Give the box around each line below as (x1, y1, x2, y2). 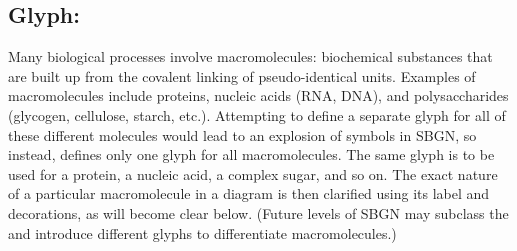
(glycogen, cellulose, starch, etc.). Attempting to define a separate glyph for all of (8, 104, 506, 125)
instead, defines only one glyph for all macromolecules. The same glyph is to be (8, 144, 495, 165)
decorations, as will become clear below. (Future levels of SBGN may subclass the (8, 202, 509, 223)
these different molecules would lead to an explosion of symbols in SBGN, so (8, 124, 477, 145)
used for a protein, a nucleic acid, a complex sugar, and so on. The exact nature (8, 163, 498, 184)
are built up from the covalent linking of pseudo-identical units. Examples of (8, 65, 476, 86)
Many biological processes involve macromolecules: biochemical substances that (8, 46, 493, 67)
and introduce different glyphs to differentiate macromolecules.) (8, 222, 397, 243)
